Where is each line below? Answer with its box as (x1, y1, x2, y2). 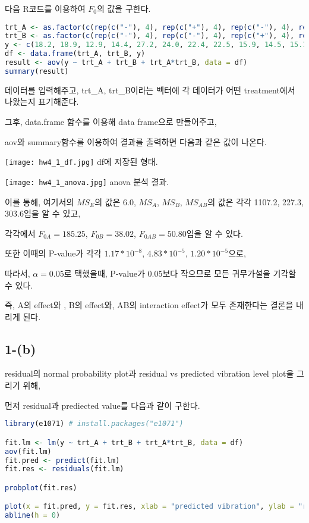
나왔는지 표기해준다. (5, 95, 79, 108)
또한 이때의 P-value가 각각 (5, 247, 102, 259)
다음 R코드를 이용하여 (5, 2, 86, 14)
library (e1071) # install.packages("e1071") (5, 419, 184, 428)
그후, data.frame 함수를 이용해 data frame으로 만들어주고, (5, 115, 217, 128)
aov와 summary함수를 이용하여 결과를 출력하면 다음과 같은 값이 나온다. (5, 135, 267, 148)
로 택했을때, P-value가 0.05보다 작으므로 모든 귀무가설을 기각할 (64, 267, 297, 279)
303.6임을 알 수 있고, (5, 207, 81, 220)
